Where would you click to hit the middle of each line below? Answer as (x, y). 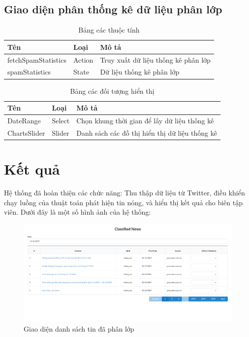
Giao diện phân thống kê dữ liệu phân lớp (113, 9)
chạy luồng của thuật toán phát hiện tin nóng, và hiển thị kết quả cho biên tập (123, 202)
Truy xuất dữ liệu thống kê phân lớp (155, 59)
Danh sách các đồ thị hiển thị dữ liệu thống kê (147, 132)
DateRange (24, 121)
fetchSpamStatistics (37, 59)
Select (61, 121)
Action (83, 59)
